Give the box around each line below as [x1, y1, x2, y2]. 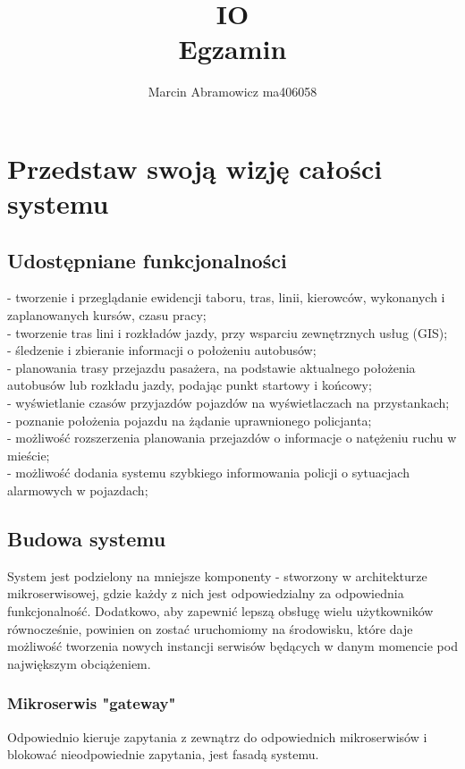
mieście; [7, 445, 50, 464]
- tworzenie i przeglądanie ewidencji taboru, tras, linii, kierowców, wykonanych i [7, 288, 445, 307]
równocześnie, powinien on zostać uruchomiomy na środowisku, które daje [7, 619, 413, 638]
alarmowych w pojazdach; [7, 481, 148, 500]
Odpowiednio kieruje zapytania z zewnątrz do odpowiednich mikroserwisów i [7, 727, 427, 746]
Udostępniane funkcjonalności [7, 246, 287, 274]
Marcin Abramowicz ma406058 [148, 82, 317, 101]
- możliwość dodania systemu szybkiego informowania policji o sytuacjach [7, 463, 410, 482]
